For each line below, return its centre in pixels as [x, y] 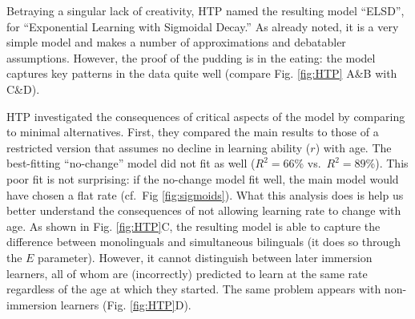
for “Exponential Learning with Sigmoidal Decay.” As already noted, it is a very [203, 26]
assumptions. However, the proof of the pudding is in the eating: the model [191, 57]
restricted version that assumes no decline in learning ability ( [159, 147]
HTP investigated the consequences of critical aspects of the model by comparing [206, 116]
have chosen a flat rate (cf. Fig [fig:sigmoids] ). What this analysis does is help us [205, 194]
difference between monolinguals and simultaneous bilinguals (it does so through [204, 242]
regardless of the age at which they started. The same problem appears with [194, 289]
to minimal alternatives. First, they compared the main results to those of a [193, 132]
